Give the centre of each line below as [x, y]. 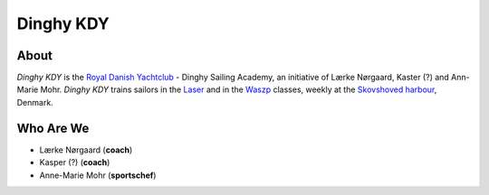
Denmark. [35, 102]
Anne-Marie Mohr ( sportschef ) [98, 175]
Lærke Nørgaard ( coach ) [86, 150]
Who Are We [53, 128]
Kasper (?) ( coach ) [75, 162]
